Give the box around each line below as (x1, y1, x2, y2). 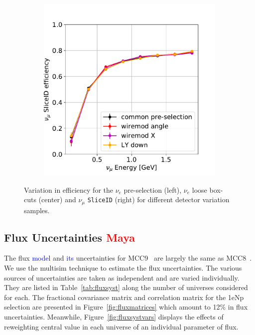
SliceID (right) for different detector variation (87, 194, 230, 205)
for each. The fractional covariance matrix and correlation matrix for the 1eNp (4, 292, 244, 302)
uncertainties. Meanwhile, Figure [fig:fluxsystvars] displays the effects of (4, 312, 224, 322)
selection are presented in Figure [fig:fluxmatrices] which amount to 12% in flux (4, 302, 248, 312)
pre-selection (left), (124, 184, 182, 195)
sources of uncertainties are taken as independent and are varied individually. (4, 272, 240, 283)
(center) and (38, 194, 76, 205)
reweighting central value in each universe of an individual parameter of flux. (4, 321, 239, 332)
